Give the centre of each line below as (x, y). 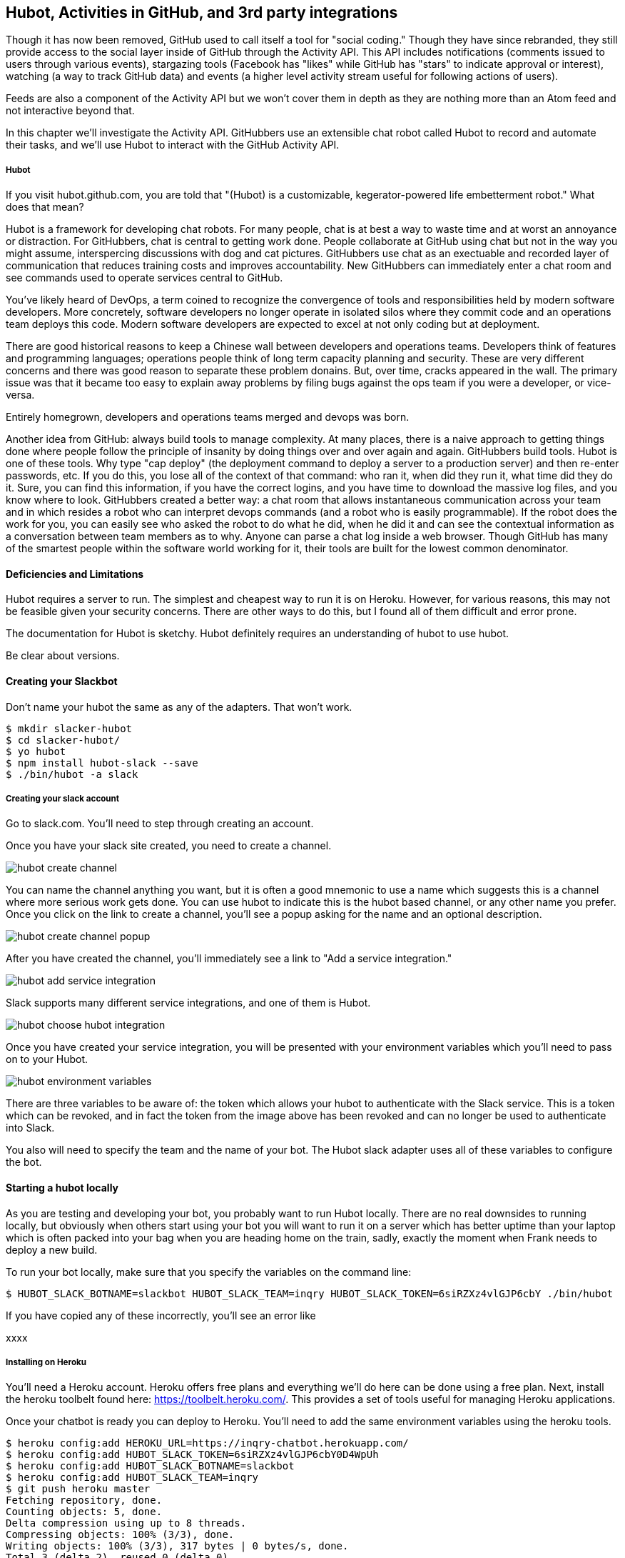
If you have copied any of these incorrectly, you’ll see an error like (161, 1315)
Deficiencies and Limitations (75, 574)
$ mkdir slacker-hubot (69, 728)
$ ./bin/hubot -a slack (72, 774)
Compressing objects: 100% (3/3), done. (120, 1535)
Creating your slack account (63, 799)
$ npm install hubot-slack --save (102, 763)
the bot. (24, 1162)
